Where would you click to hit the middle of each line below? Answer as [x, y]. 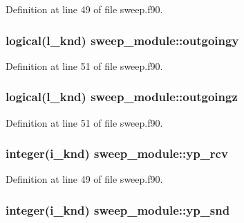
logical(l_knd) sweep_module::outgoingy [122, 40]
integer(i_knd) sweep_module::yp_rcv [117, 153]
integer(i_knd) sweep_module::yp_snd [118, 209]
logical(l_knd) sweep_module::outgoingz [122, 97]
